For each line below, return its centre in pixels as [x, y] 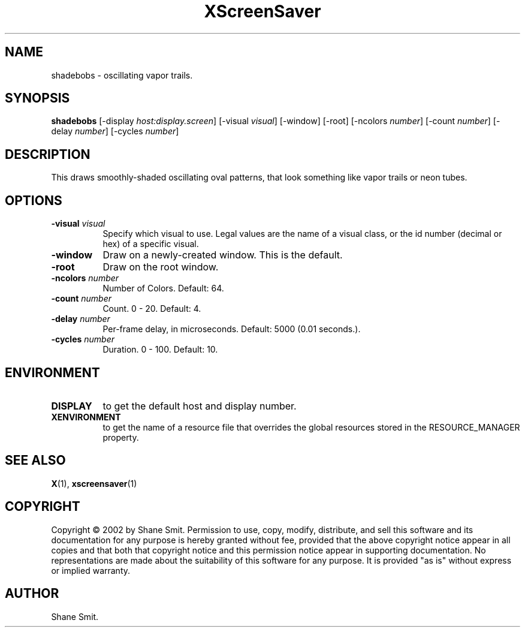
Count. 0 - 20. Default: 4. [152, 309]
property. [121, 437]
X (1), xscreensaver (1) [94, 483]
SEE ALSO [35, 461]
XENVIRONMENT [86, 417]
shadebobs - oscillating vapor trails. [122, 75]
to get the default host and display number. [200, 406]
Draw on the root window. [161, 267]
